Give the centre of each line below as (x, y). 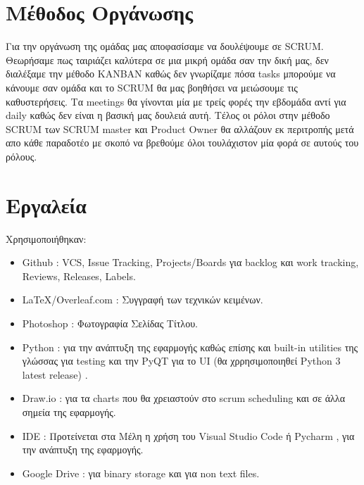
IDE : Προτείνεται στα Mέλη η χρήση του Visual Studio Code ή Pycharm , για (188, 435)
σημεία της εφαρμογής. (69, 411)
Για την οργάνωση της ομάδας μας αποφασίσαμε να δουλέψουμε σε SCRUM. (165, 46)
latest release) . (55, 374)
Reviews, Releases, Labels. (79, 276)
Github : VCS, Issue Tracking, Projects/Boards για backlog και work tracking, (190, 262)
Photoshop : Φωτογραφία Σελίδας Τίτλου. (110, 323)
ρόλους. (21, 156)
